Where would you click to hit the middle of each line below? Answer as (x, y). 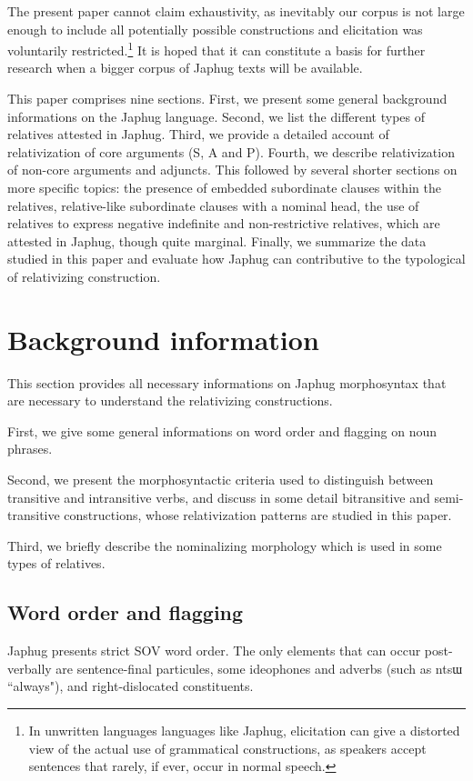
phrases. (30, 449)
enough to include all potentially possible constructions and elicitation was (215, 29)
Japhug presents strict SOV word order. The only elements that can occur (214, 651)
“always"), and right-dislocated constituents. (131, 686)
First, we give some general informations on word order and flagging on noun (222, 431)
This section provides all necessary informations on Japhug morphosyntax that (227, 382)
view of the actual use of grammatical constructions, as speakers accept (227, 748)
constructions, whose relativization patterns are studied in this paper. (258, 515)
